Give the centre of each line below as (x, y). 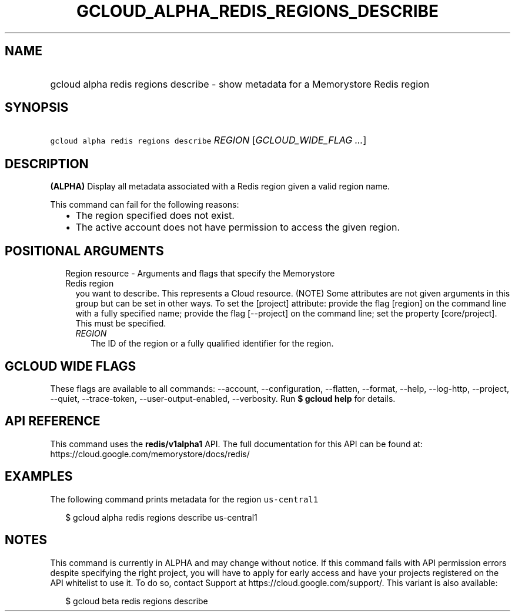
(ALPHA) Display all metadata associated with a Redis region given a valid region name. (220, 187)
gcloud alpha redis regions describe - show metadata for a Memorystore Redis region (240, 84)
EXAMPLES (39, 477)
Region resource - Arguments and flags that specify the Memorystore (200, 274)
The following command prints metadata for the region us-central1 (184, 499)
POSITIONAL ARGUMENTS (84, 251)
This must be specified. (121, 324)
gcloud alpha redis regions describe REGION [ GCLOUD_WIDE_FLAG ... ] (208, 140)
